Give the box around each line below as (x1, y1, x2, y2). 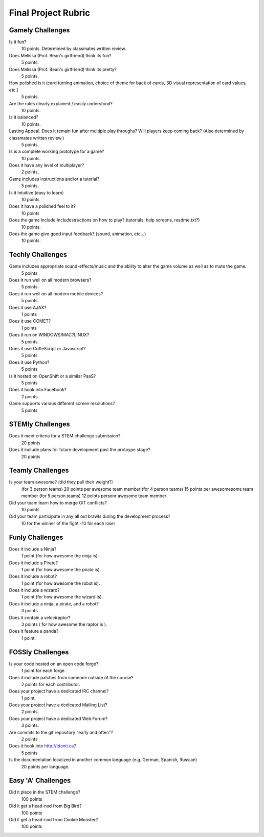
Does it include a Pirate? (9, 560, 58, 566)
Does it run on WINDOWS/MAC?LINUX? (9, 332, 89, 338)
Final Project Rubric (9, 7, 90, 18)
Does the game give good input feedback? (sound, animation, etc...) (9, 231, 146, 237)
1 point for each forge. (21, 668, 66, 673)
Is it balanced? (9, 114, 39, 120)
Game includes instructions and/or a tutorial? (9, 176, 100, 182)
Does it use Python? (9, 359, 50, 365)
